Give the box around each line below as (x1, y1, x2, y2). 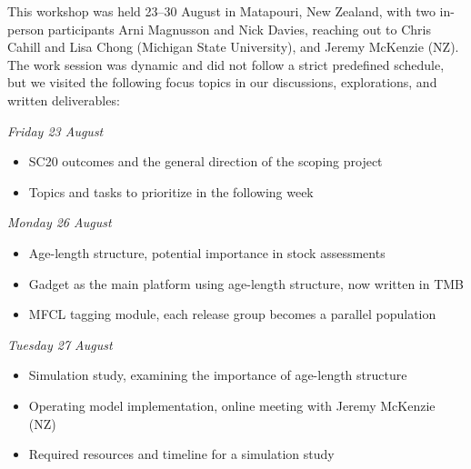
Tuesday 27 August (7, 334, 113, 354)
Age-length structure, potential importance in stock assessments (28, 243, 386, 262)
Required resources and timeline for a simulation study (28, 444, 335, 464)
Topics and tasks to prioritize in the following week (28, 182, 314, 201)
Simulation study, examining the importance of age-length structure (28, 365, 407, 384)
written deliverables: (7, 90, 120, 109)
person (7, 19, 45, 38)
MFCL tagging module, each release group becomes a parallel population (28, 304, 436, 324)
